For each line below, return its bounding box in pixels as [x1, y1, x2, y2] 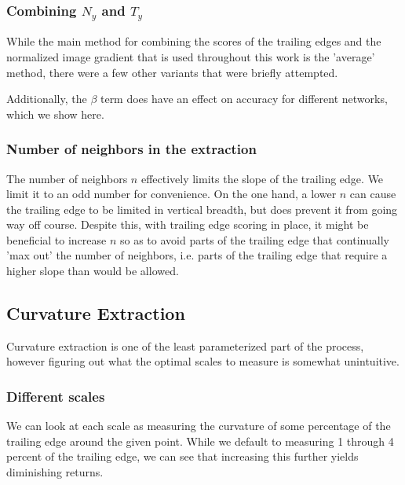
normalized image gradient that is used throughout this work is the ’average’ [6, 48, 375, 64]
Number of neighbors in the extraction [6, 139, 257, 159]
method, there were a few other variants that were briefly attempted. [6, 64, 338, 80]
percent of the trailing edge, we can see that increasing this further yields [6, 448, 359, 465]
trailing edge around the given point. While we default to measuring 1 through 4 [6, 432, 394, 449]
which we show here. [6, 105, 104, 122]
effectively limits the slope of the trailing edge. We [140, 170, 384, 186]
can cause [349, 186, 396, 202]
